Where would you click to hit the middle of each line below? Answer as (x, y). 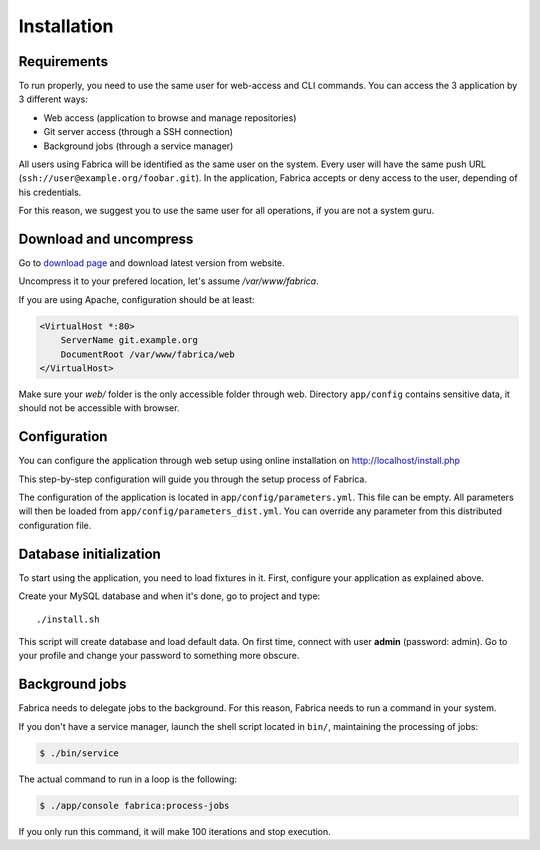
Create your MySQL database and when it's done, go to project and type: (169, 596)
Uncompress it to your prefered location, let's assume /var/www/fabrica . (168, 281)
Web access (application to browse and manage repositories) (170, 117)
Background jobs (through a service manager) (138, 146)
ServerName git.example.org (129, 340)
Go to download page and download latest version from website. (151, 263)
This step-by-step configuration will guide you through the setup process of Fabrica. (192, 479)
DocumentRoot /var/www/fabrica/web (147, 354)
